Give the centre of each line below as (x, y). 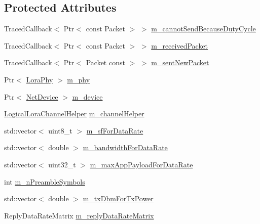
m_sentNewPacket (180, 62)
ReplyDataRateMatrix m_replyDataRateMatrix (79, 215)
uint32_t (62, 164)
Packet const (105, 62)
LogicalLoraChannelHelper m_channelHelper (74, 114)
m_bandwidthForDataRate (125, 147)
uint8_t (60, 130)
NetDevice (42, 96)
